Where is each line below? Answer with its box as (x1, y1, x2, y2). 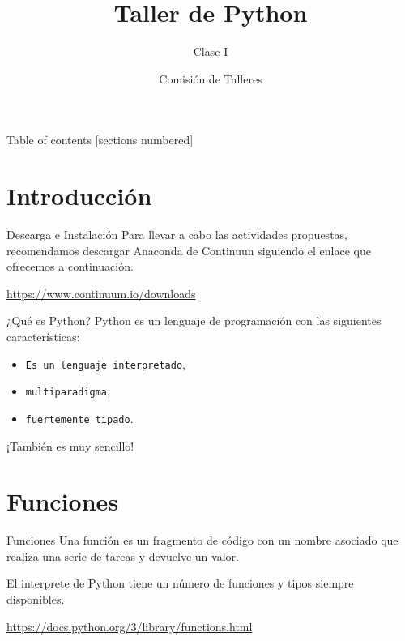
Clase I (193, 43, 228, 60)
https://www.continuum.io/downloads (6, 284, 196, 301)
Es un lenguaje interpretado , (25, 355, 185, 372)
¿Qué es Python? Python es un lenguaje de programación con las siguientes (6, 312, 382, 329)
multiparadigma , (25, 382, 110, 400)
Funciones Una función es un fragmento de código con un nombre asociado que (6, 532, 399, 549)
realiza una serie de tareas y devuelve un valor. (6, 547, 239, 564)
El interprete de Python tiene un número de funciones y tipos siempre (6, 575, 354, 592)
